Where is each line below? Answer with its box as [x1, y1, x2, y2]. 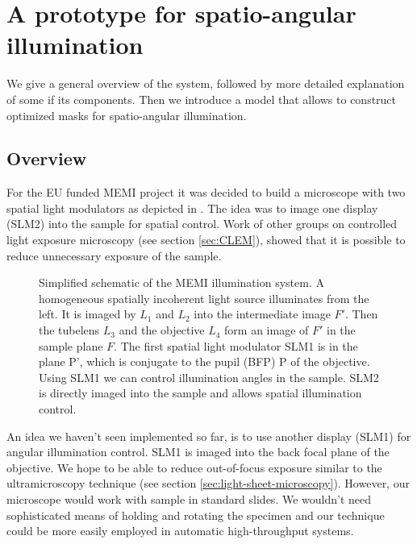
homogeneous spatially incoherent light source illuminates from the [39, 289, 369, 306]
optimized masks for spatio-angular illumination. [6, 106, 247, 123]
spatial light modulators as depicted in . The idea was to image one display [6, 199, 378, 216]
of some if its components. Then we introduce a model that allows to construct [6, 90, 397, 107]
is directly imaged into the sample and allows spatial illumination [39, 384, 362, 401]
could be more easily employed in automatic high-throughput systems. [6, 522, 354, 539]
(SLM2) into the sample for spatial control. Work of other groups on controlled [6, 215, 398, 232]
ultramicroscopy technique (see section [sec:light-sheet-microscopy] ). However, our [6, 475, 410, 492]
